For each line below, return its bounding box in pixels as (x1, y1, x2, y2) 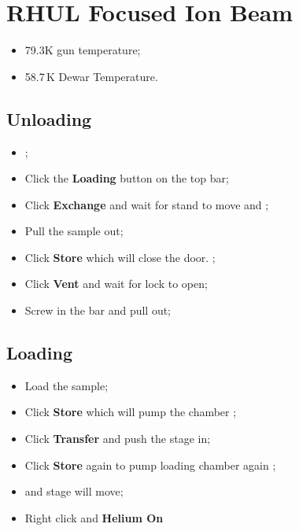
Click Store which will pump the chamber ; (24, 404, 237, 420)
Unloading (6, 106, 92, 131)
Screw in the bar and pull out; (24, 302, 172, 319)
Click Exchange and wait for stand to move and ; (24, 196, 269, 212)
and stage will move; (24, 483, 124, 500)
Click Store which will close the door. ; (24, 249, 216, 265)
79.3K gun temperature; (24, 42, 141, 58)
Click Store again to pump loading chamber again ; (24, 456, 276, 473)
